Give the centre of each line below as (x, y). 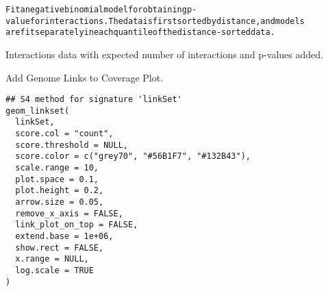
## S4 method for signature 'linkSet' (94, 100)
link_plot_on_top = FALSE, (77, 225)
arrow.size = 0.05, (60, 202)
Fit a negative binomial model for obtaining (96, 10)
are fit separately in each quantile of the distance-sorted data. (140, 33)
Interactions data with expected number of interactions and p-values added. (164, 54)
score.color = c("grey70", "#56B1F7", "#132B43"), (133, 156)
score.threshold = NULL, (72, 145)
